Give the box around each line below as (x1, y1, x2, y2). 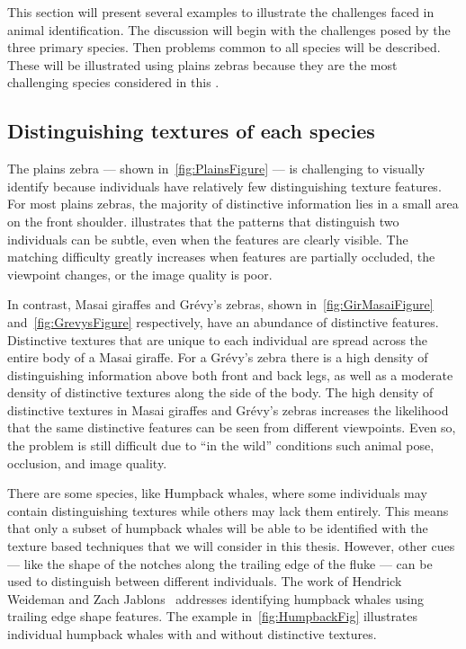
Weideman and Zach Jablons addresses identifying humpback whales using (7, 589, 425, 608)
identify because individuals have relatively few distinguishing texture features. (7, 176, 442, 195)
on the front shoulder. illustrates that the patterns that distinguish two (7, 211, 399, 230)
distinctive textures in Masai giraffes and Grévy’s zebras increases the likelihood (7, 400, 449, 419)
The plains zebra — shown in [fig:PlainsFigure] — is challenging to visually (7, 159, 426, 178)
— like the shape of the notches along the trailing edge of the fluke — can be (7, 554, 433, 573)
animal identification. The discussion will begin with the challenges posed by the (7, 20, 451, 39)
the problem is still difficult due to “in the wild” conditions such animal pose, (7, 436, 435, 455)
